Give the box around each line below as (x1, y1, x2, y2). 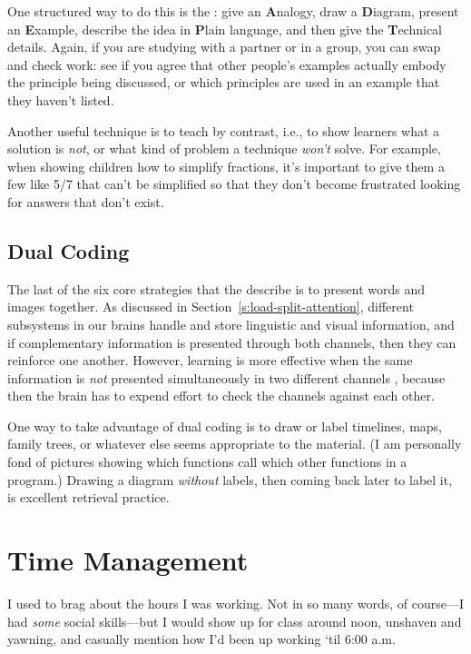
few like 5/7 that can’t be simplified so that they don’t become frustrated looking (7, 174, 461, 193)
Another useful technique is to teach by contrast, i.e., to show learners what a (7, 121, 440, 140)
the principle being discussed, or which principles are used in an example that (7, 73, 440, 92)
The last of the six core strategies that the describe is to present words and (7, 279, 426, 298)
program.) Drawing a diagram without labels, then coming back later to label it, (7, 470, 453, 489)
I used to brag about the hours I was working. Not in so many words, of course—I (7, 593, 465, 612)
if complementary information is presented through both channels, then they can (7, 332, 456, 352)
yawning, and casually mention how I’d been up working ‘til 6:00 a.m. (7, 629, 396, 649)
